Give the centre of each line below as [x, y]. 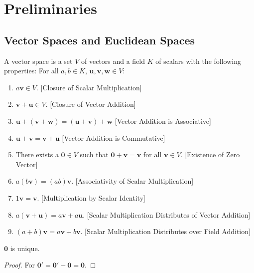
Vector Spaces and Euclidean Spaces [100, 40]
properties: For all [31, 71]
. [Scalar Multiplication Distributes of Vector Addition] [167, 214]
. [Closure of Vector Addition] [91, 104]
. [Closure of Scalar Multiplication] [89, 87]
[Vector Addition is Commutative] [114, 137]
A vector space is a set [38, 61]
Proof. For [20, 265]
